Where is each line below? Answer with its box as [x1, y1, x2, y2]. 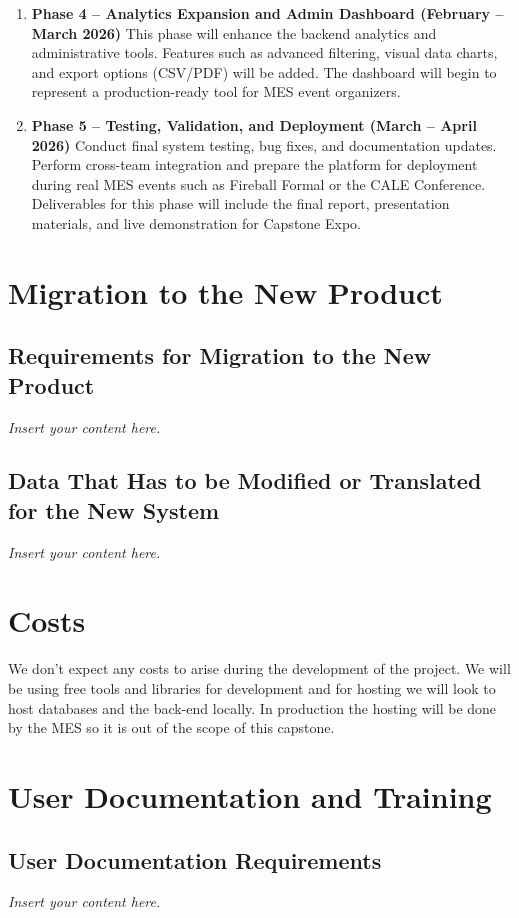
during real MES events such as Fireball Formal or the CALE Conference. [31, 173, 486, 194]
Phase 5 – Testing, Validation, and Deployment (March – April [31, 114, 477, 135]
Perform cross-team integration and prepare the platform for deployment [31, 154, 478, 175]
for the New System [8, 494, 220, 525]
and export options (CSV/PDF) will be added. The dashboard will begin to [31, 61, 497, 82]
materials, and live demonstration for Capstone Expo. [31, 212, 361, 233]
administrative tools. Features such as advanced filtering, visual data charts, [31, 42, 498, 63]
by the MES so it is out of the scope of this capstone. [8, 717, 335, 738]
